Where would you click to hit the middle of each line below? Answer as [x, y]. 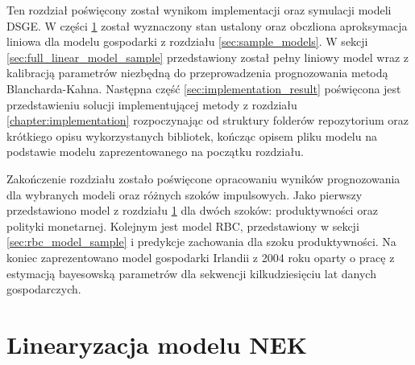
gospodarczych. [44, 289]
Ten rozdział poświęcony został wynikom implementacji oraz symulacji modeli [199, 10]
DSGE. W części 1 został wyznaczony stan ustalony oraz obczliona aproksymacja [207, 25]
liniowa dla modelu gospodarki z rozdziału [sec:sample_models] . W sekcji [187, 41]
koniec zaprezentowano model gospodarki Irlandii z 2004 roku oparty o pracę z [201, 257]
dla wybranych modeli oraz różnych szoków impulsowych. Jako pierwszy [185, 194]
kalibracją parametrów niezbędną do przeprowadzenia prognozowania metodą [197, 73]
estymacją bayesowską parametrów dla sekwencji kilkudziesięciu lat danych [191, 273]
